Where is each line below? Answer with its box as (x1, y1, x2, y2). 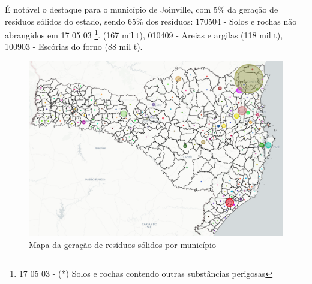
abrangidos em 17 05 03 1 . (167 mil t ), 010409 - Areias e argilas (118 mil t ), (5, 27, 283, 41)
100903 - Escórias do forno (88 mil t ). (5, 40, 143, 53)
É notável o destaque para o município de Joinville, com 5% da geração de (5, 3, 278, 15)
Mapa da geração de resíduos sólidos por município (29, 238, 216, 250)
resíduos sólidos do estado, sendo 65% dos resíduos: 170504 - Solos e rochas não (5, 14, 297, 27)
